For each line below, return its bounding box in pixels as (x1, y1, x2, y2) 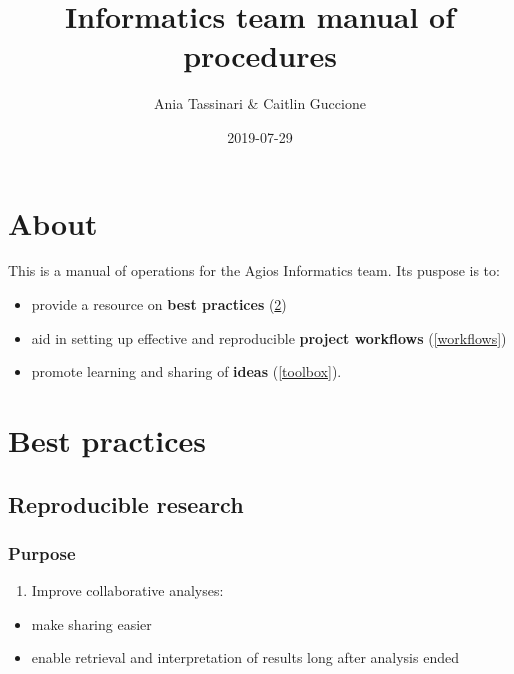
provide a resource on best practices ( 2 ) (31, 294, 287, 315)
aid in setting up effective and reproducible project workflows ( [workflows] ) (31, 327, 507, 348)
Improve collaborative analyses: (31, 580, 224, 601)
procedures (183, 35, 337, 76)
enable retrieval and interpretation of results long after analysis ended (31, 647, 459, 668)
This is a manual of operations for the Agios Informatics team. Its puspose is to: (8, 260, 500, 281)
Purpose (8, 540, 76, 565)
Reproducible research (8, 488, 244, 519)
